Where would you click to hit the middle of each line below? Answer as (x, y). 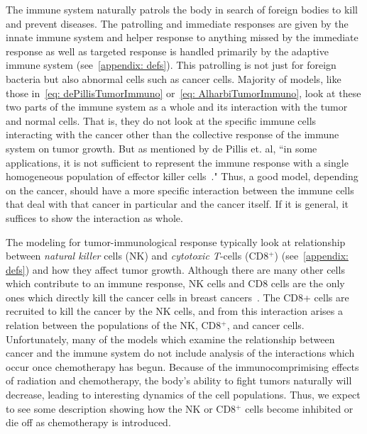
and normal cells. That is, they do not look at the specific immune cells (161, 120)
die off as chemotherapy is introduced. (88, 422)
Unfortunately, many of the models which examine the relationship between (170, 339)
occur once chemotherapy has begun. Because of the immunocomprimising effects (182, 366)
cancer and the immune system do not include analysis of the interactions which (180, 353)
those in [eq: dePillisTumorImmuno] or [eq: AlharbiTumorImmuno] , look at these (183, 93)
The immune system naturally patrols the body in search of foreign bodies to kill (182, 9)
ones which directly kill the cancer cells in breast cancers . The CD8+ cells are (177, 297)
